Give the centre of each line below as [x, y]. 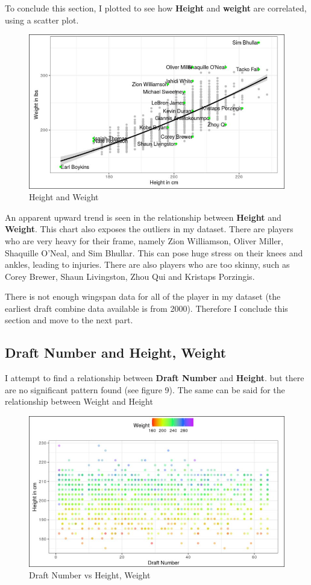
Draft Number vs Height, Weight [90, 575]
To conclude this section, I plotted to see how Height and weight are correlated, [156, 8]
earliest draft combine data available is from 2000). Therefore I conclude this [146, 308]
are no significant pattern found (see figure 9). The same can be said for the [145, 389]
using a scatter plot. [42, 20]
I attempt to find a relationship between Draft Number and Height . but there [155, 378]
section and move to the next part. [69, 320]
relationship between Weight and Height [79, 401]
